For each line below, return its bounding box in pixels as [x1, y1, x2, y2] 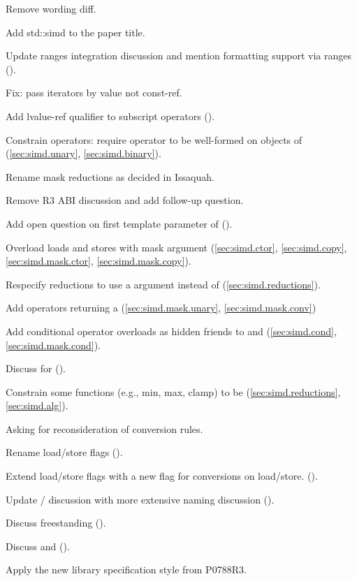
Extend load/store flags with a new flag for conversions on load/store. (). [6, 469, 318, 483]
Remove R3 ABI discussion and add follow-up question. [6, 193, 244, 207]
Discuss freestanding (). [6, 515, 106, 530]
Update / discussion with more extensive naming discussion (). [6, 492, 275, 506]
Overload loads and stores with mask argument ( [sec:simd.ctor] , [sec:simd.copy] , [6, 240, 347, 254]
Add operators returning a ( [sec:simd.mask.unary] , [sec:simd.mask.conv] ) [6, 300, 316, 315]
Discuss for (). [6, 361, 66, 376]
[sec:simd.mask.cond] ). [6, 337, 101, 352]
